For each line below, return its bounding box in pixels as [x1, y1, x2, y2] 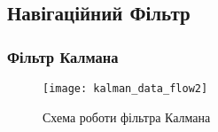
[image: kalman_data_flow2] [43, 82, 208, 95]
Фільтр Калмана [7, 45, 119, 67]
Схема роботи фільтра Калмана [43, 107, 211, 126]
